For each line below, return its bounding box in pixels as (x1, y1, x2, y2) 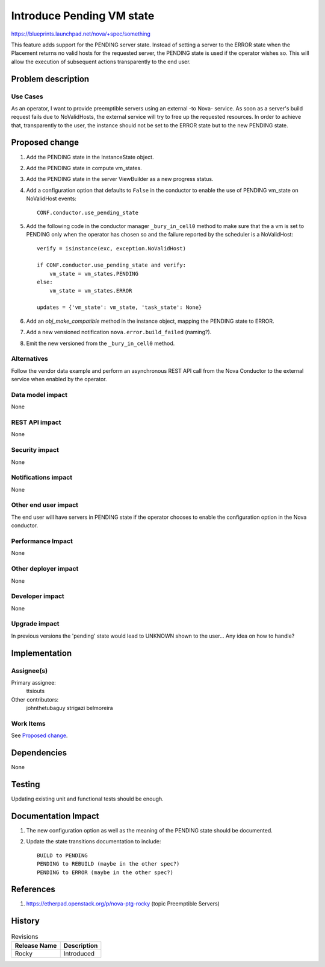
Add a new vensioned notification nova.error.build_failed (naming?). (26, 329, 212, 336)
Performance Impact (11, 537, 73, 545)
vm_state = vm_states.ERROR (49, 287, 132, 294)
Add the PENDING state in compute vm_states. (26, 164, 142, 171)
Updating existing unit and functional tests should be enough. (11, 795, 164, 802)
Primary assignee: (11, 679, 57, 686)
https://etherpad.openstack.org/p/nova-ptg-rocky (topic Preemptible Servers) (26, 900, 220, 907)
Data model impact (11, 390, 68, 399)
